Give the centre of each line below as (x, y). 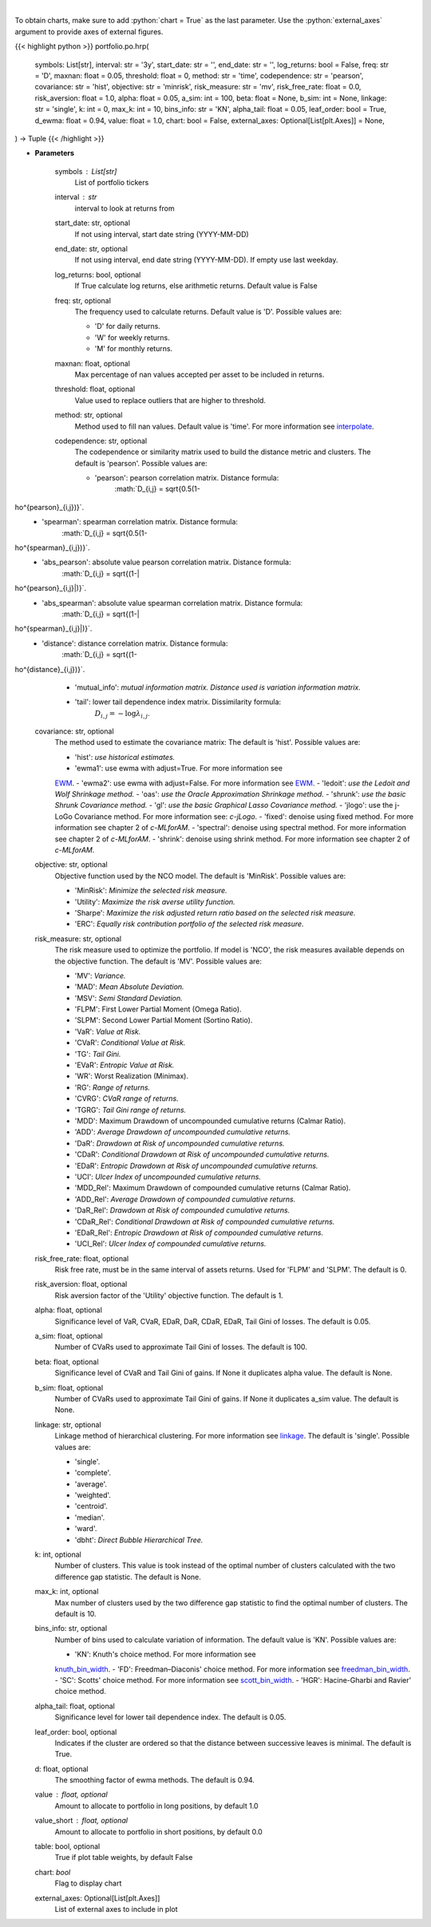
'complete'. (93, 1473)
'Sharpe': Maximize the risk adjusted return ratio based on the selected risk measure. (215, 912)
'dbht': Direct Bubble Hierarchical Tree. (139, 1540)
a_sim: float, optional (69, 1336)
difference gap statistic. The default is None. (128, 1577)
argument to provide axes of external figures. (89, 31)
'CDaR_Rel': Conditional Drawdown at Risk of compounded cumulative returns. (205, 1221)
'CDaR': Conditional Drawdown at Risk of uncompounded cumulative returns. (202, 1154)
